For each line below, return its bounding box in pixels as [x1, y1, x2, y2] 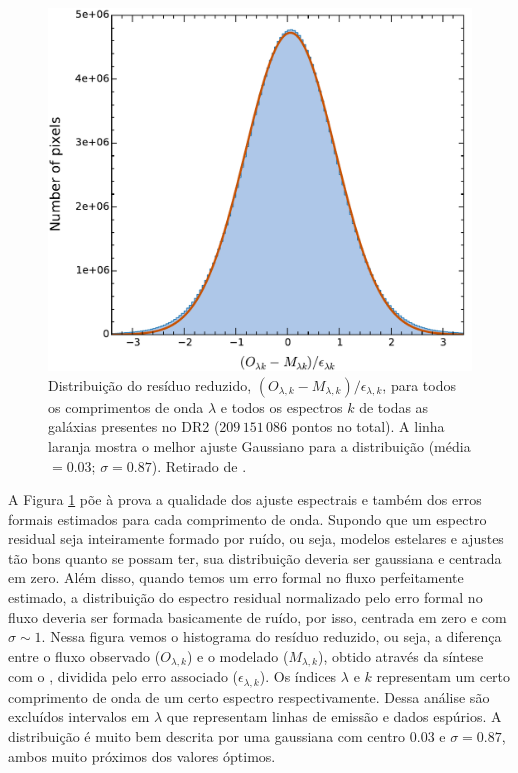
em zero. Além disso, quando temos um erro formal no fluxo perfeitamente [8, 567, 464, 588]
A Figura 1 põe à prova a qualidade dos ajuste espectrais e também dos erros [8, 489, 482, 510]
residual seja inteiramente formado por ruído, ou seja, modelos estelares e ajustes [8, 528, 504, 549]
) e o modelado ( [186, 645, 289, 666]
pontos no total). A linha [291, 416, 445, 437]
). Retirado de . [151, 455, 247, 476]
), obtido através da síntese [318, 645, 484, 666]
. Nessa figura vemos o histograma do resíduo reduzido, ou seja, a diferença [41, 626, 502, 647]
